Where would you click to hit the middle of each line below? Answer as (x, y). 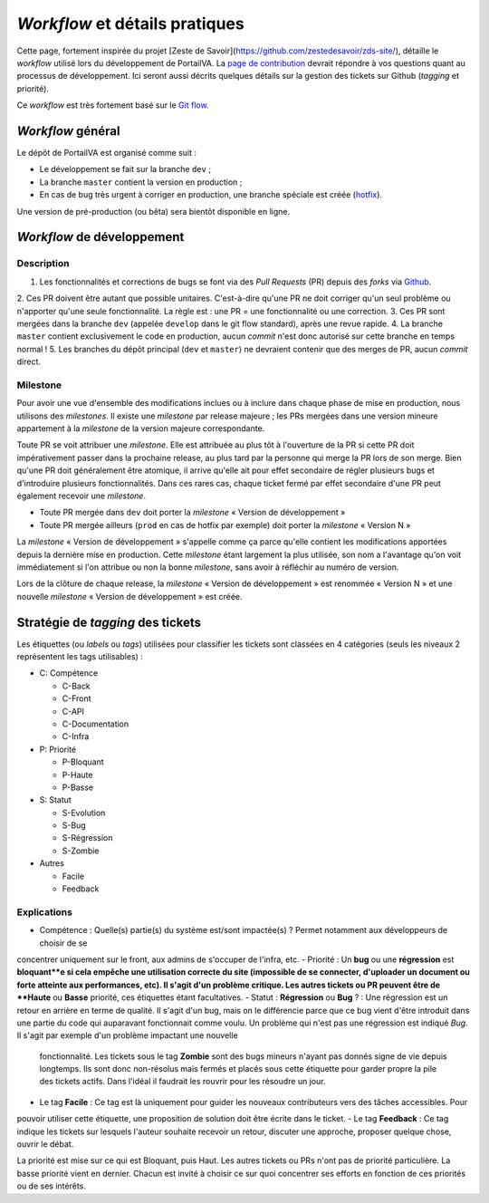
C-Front (77, 698)
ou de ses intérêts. (51, 1186)
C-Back (76, 686)
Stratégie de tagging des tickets (109, 622)
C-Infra (76, 736)
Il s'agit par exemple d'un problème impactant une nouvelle (128, 1035)
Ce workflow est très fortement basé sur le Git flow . (113, 105)
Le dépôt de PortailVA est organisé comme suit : (106, 153)
